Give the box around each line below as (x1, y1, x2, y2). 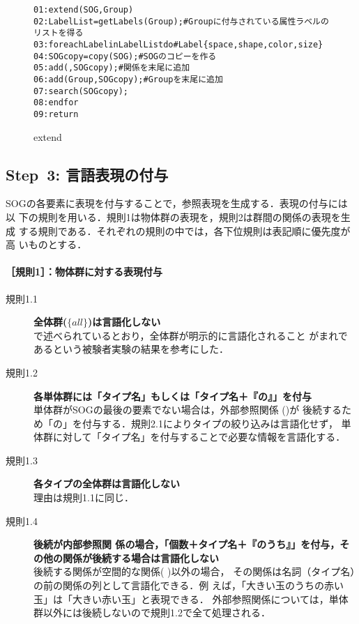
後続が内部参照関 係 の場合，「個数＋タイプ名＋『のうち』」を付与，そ (33, 537, 350, 551)
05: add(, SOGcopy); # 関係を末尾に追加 (33, 63, 190, 73)
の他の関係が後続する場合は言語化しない (33, 550, 219, 565)
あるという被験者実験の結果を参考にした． (33, 342, 229, 356)
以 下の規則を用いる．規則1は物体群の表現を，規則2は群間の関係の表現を (6, 209, 341, 224)
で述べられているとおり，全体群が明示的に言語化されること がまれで (33, 328, 348, 342)
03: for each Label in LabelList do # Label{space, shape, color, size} (33, 39, 323, 50)
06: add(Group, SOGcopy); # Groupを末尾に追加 (33, 74, 223, 84)
